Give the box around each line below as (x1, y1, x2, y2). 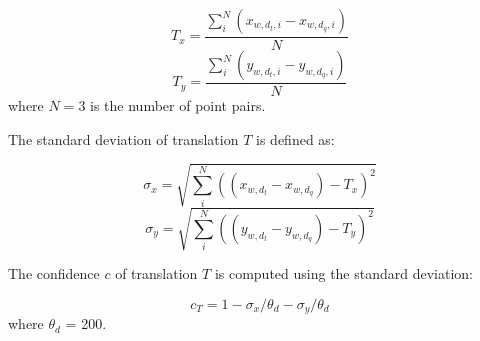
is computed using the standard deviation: (214, 263, 474, 284)
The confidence (8, 263, 100, 284)
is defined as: (256, 128, 335, 149)
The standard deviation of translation (8, 128, 239, 149)
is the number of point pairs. (90, 95, 266, 116)
